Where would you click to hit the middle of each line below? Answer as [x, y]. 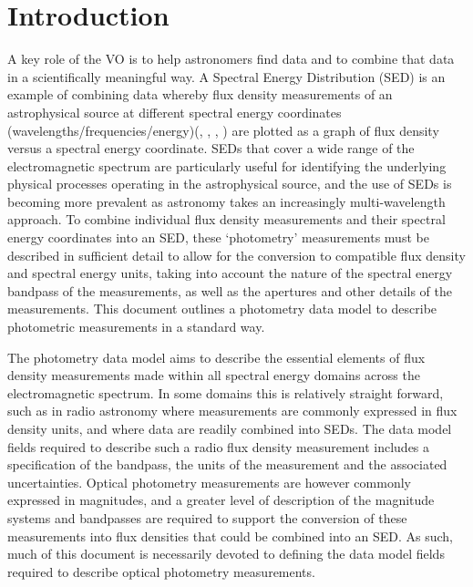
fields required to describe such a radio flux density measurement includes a [219, 446]
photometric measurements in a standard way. [136, 327]
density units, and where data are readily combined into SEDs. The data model [230, 428]
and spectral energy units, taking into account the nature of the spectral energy [230, 273]
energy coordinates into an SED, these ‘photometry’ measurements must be [218, 237]
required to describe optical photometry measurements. [161, 571]
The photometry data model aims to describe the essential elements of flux [216, 357]
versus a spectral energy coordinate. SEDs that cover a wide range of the [211, 148]
